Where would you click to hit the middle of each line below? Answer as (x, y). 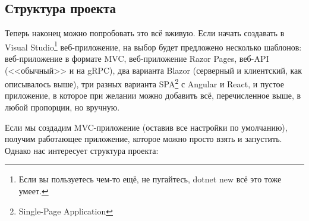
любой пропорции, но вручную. (62, 107)
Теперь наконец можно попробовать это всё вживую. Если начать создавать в (145, 33)
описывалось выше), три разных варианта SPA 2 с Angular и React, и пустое (144, 83)
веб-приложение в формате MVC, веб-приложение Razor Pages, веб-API (137, 59)
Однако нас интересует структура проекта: (82, 150)
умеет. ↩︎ (34, 191)
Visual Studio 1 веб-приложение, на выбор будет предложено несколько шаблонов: (153, 46)
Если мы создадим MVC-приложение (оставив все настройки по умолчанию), (146, 127)
